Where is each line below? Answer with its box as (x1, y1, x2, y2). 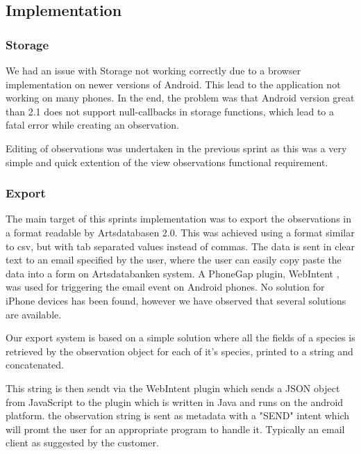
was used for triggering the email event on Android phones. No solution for (6, 279, 325, 294)
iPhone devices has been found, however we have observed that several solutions (6, 293, 346, 307)
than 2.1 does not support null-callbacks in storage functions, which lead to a (6, 104, 334, 118)
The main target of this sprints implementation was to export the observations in (6, 211, 351, 226)
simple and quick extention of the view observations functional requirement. (6, 154, 328, 169)
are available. (6, 307, 62, 321)
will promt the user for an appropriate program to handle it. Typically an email (6, 421, 345, 436)
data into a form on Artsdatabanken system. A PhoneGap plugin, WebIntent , (6, 266, 339, 280)
